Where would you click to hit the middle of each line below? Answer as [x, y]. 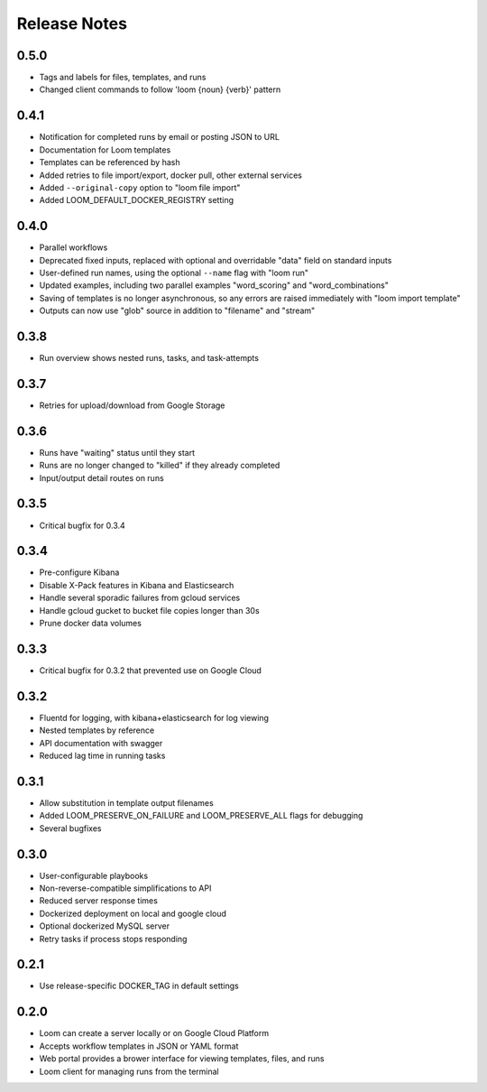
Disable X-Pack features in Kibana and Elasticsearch [137, 585]
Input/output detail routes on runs [101, 477]
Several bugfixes [70, 828]
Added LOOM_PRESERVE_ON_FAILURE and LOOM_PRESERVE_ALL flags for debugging [201, 816]
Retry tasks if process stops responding [113, 939]
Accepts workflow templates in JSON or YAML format [139, 1046]
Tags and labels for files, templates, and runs [123, 78]
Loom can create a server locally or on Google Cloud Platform [154, 1033]
